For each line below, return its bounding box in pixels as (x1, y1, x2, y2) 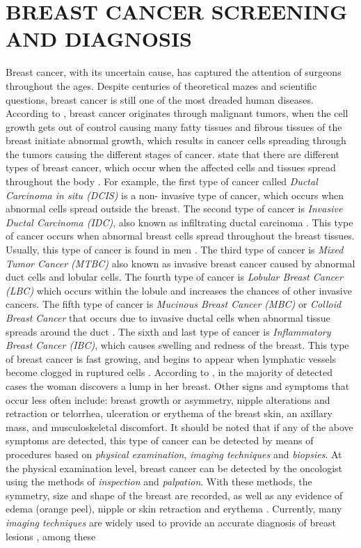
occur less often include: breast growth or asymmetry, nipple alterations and (6, 392, 330, 407)
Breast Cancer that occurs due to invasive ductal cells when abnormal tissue (6, 311, 330, 324)
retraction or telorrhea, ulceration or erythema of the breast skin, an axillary (6, 406, 332, 421)
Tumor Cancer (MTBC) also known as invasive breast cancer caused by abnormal (6, 256, 355, 270)
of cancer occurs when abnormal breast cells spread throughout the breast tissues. (6, 228, 355, 243)
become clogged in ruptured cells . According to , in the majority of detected (6, 365, 333, 379)
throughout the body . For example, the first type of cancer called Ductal (6, 174, 318, 189)
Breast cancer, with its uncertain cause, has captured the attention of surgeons (6, 65, 342, 79)
